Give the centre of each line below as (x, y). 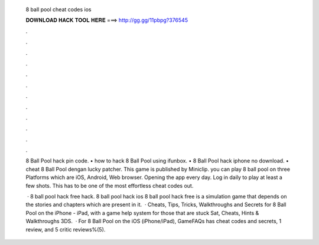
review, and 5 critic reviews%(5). (66, 229)
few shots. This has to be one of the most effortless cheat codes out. (110, 186)
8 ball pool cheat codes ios (58, 9)
